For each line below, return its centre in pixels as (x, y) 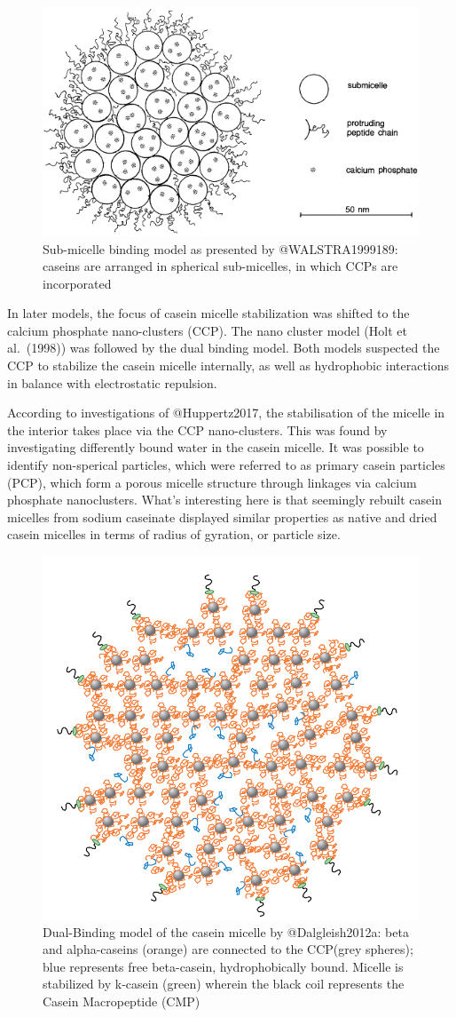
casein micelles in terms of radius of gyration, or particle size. (174, 534)
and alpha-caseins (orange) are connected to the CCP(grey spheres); (228, 949)
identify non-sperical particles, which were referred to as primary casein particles (226, 465)
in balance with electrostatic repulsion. (112, 382)
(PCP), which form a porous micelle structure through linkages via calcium (212, 482)
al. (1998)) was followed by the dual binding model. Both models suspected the (224, 348)
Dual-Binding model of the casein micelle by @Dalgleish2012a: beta (226, 931)
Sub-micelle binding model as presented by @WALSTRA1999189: (220, 248)
